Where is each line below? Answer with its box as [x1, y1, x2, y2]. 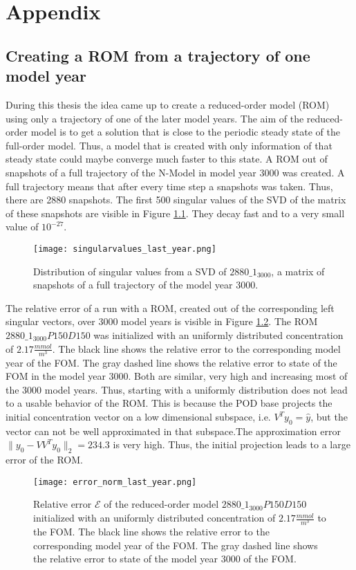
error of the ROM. [6, 452, 83, 467]
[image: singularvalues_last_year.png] [33, 243, 216, 254]
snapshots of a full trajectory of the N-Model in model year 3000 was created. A [6, 165, 345, 179]
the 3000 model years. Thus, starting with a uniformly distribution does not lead [6, 382, 348, 396]
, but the [310, 410, 348, 424]
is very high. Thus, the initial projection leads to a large [113, 437, 350, 452]
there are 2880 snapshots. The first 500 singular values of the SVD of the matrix [6, 192, 346, 207]
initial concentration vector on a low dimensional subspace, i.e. [6, 410, 271, 424]
